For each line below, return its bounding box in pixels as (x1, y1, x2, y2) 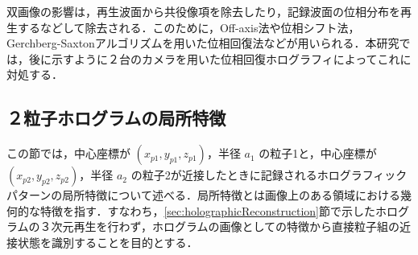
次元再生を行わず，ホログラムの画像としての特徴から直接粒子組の (51, 218, 400, 235)
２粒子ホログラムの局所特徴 (6, 105, 226, 130)
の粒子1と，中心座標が (259, 145, 377, 162)
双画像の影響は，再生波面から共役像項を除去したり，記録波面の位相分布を (6, 3, 401, 19)
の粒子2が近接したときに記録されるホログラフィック (130, 167, 408, 183)
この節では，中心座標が (6, 145, 130, 162)
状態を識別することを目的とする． (17, 233, 198, 250)
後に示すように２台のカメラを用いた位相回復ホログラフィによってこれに (28, 50, 412, 67)
